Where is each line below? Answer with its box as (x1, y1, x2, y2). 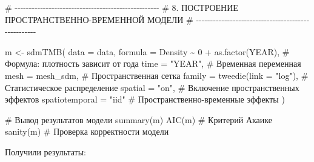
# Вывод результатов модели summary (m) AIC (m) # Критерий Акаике (5, 113, 272, 126)
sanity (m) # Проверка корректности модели (5, 125, 169, 138)
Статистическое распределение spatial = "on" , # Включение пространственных (5, 81, 299, 93)
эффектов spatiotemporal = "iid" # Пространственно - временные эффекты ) (5, 93, 285, 106)
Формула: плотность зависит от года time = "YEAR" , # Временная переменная (5, 57, 301, 70)
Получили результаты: (5, 145, 86, 158)
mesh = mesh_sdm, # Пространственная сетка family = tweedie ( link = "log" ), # (5, 69, 309, 81)
